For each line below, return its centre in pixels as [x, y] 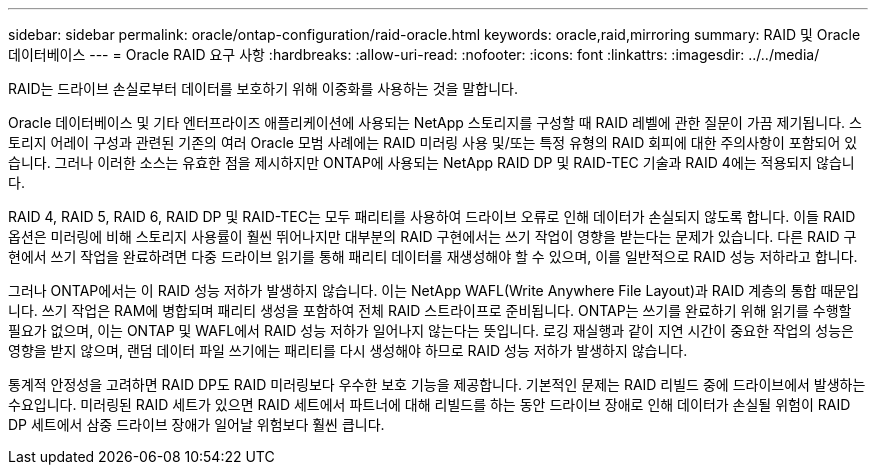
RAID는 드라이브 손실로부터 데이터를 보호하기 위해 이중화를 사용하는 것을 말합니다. [263, 88]
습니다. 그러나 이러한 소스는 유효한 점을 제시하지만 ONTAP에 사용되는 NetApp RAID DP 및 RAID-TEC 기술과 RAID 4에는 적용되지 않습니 [431, 162]
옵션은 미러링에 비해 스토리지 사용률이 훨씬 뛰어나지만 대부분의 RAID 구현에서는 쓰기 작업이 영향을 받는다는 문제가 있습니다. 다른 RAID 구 [432, 236]
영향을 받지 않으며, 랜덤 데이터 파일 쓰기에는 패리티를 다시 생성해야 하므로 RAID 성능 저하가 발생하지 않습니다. [348, 350]
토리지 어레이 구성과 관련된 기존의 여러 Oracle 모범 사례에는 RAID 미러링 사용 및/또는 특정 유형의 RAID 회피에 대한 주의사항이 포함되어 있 [433, 142]
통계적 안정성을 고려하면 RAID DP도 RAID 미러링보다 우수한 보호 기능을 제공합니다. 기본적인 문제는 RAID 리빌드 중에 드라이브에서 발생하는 [437, 384]
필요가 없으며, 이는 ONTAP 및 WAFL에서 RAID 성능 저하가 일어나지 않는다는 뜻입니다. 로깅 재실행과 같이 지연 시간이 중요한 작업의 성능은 [431, 330]
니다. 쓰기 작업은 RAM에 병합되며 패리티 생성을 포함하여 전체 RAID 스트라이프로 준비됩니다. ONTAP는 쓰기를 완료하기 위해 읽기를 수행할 [430, 310]
